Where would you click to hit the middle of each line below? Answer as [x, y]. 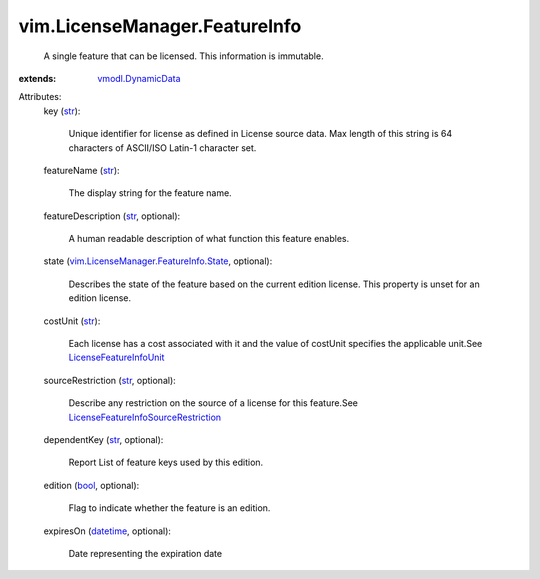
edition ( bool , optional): [91, 485]
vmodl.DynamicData [139, 78]
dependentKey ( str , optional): [103, 439]
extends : [37, 78]
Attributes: [40, 97]
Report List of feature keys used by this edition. [166, 462]
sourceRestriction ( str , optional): [110, 380]
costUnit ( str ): [72, 321]
